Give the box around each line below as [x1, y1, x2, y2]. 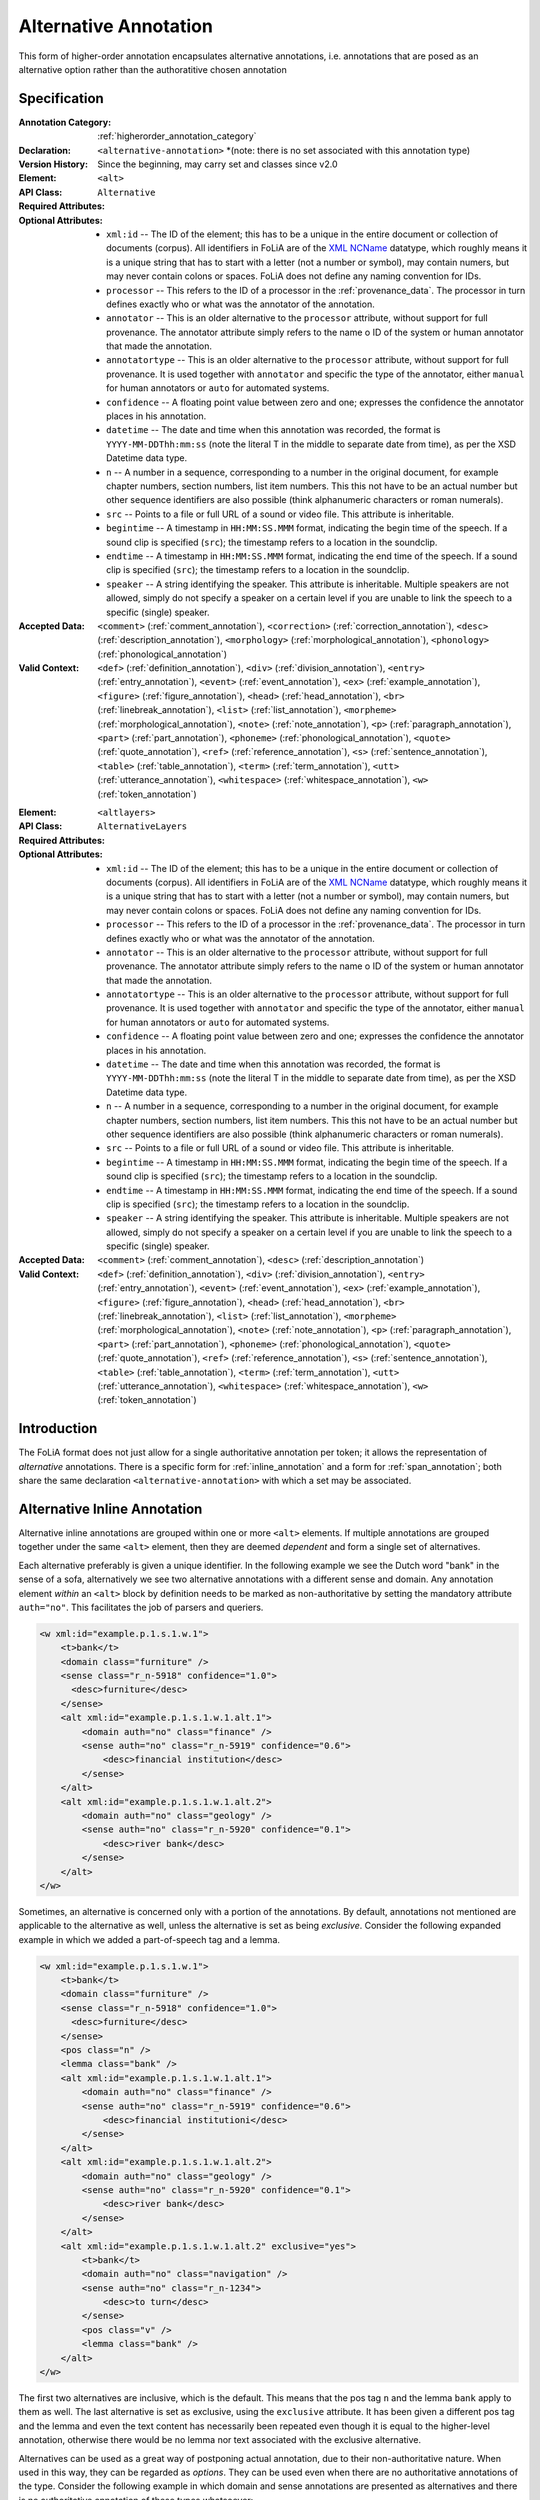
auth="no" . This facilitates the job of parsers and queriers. [18, 1601, 264, 1613]
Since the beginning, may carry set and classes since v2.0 [97, 158, 338, 170]
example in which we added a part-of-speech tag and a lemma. [18, 1933, 280, 1945]
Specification [18, 90, 104, 107]
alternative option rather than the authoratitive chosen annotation [18, 63, 287, 75]
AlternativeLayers [97, 821, 188, 832]
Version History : [18, 158, 89, 170]
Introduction [18, 1420, 98, 1437]
